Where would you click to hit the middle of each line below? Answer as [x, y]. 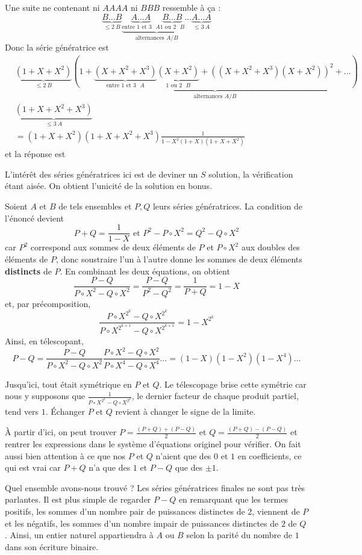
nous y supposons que [45, 396]
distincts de [28, 271]
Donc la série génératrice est [57, 47]
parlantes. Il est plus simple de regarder [78, 499]
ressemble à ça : [192, 7]
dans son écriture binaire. [52, 546]
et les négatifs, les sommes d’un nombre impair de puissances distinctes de [142, 523]
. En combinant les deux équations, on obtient [145, 271]
